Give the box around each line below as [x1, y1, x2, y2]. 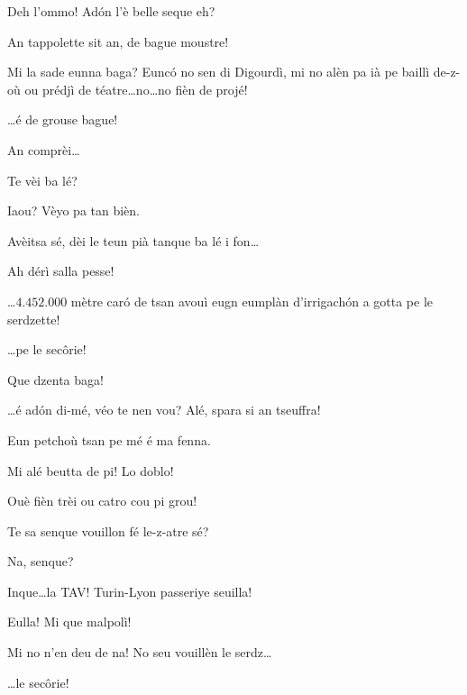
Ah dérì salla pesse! [7, 261, 114, 280]
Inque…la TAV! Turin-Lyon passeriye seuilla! [7, 581, 252, 600]
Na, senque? [7, 552, 74, 571]
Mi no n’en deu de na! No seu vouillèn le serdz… [7, 643, 272, 662]
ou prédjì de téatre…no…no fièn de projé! [24, 79, 248, 98]
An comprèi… [7, 140, 80, 159]
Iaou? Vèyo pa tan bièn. [7, 201, 140, 220]
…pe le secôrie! [7, 340, 87, 359]
